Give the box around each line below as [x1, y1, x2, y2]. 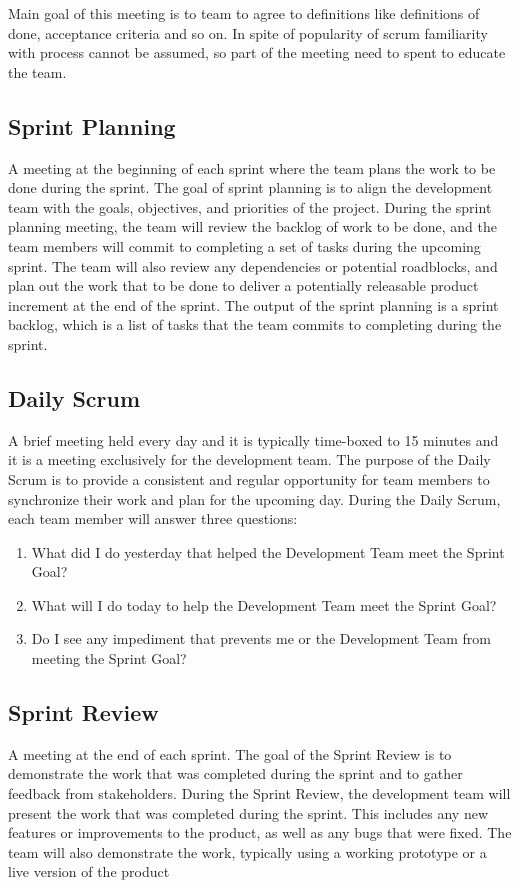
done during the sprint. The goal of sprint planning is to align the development [8, 177, 493, 198]
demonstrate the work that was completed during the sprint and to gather [8, 763, 463, 784]
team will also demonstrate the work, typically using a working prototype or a [8, 841, 487, 862]
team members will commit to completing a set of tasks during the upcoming [8, 235, 481, 256]
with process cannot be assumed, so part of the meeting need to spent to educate [8, 42, 506, 63]
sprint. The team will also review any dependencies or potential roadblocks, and [8, 255, 498, 276]
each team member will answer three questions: [8, 508, 298, 529]
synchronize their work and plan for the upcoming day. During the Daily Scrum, [8, 488, 501, 509]
